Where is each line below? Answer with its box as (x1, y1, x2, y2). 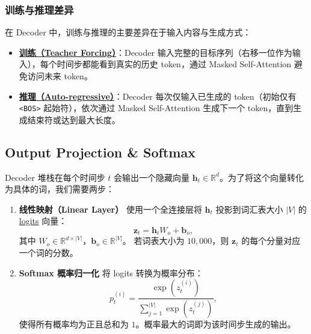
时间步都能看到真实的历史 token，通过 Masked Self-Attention (57, 58, 292, 70)
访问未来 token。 (27, 70, 93, 82)
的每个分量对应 (241, 234, 301, 247)
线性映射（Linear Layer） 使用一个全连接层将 (19, 202, 202, 215)
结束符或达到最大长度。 (27, 113, 120, 126)
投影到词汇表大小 (215, 202, 283, 215)
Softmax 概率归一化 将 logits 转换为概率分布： (19, 266, 203, 279)
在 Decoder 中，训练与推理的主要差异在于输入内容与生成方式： (5, 26, 251, 38)
